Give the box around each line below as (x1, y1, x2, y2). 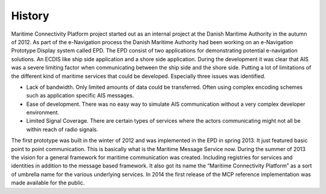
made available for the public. (11, 179, 85, 187)
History (11, 9, 50, 22)
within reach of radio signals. (26, 126, 98, 133)
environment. (26, 109, 60, 116)
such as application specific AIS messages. (26, 92, 135, 99)
